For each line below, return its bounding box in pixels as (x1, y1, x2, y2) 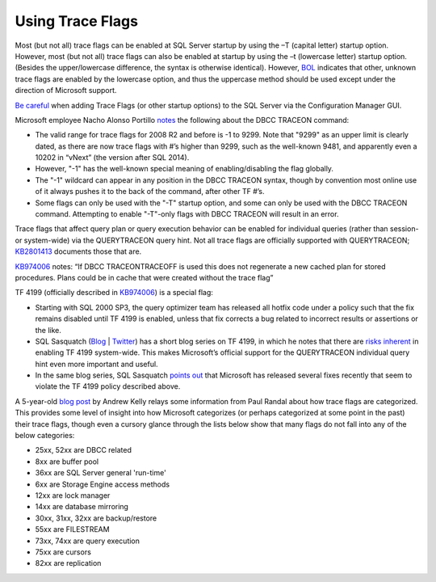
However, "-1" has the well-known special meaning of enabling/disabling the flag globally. (35, 164, 334, 174)
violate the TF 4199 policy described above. (35, 382, 181, 391)
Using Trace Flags (15, 12, 139, 30)
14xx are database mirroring (35, 502, 129, 512)
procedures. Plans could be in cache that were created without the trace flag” (15, 272, 274, 282)
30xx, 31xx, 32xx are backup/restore (35, 513, 157, 523)
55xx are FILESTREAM (35, 525, 110, 534)
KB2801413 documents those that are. (15, 247, 142, 256)
